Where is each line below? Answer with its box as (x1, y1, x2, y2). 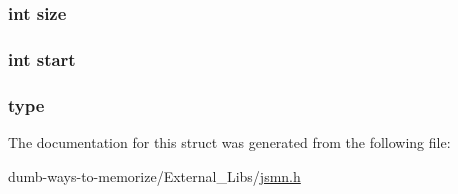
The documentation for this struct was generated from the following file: (8, 131, 451, 152)
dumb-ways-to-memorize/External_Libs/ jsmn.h (8, 165, 301, 186)
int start (8, 46, 76, 71)
